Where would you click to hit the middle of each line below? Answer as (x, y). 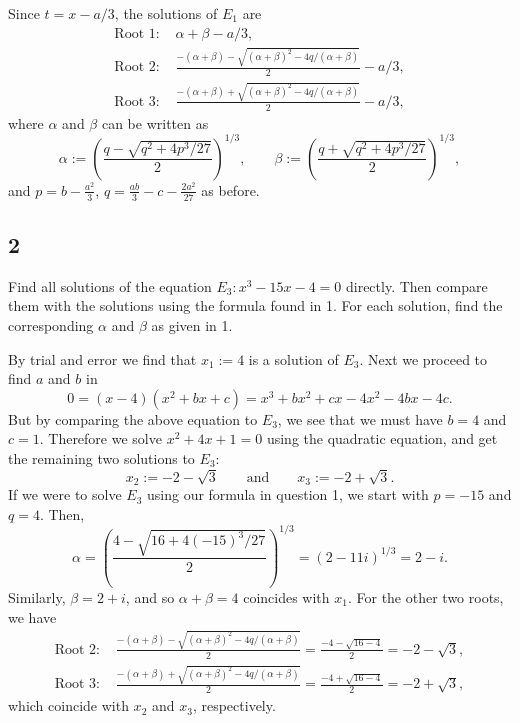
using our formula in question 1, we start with (287, 494)
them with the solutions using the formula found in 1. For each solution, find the (255, 305)
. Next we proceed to (423, 358)
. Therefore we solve (100, 438)
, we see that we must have (360, 418)
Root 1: (137, 33)
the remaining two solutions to (101, 458)
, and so (150, 596)
